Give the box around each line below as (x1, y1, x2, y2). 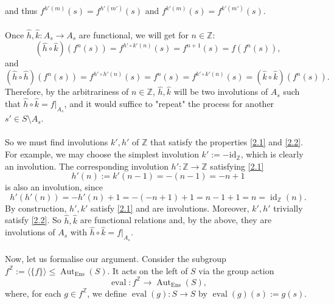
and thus (5, 4, 38, 17)
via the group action (198, 264, 274, 277)
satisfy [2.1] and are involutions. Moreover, (91, 201, 249, 214)
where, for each (5, 286, 61, 299)
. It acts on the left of (107, 264, 188, 277)
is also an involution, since (5, 181, 103, 193)
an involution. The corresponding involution (5, 159, 169, 172)
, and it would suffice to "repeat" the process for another (64, 97, 274, 110)
